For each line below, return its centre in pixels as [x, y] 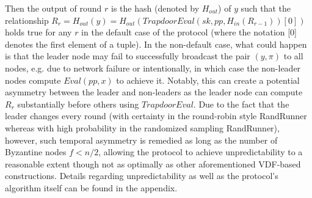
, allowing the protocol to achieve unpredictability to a [201, 152]
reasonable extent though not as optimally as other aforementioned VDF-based [153, 163]
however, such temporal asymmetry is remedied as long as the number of [141, 140]
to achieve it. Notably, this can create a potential [208, 80]
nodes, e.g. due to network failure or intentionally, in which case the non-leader [153, 68]
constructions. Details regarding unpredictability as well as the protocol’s [142, 176]
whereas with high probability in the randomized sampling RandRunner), [142, 127]
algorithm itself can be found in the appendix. [91, 187]
